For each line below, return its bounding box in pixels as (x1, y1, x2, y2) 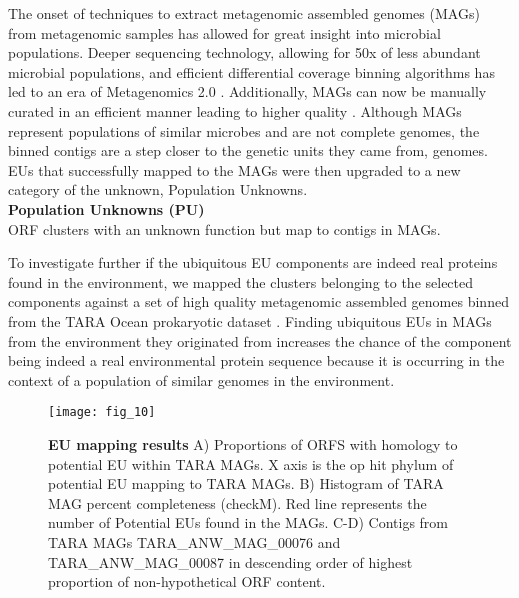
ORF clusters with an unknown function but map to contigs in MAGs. (8, 218, 441, 239)
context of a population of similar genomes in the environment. (8, 369, 395, 390)
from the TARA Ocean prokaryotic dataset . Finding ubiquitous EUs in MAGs (8, 310, 492, 331)
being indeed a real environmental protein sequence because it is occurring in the (8, 350, 505, 371)
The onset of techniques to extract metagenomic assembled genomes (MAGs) (8, 3, 480, 23)
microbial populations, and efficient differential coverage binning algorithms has (8, 61, 495, 82)
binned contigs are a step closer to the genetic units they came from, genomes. (8, 140, 488, 161)
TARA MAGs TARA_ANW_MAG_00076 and (48, 531, 341, 552)
